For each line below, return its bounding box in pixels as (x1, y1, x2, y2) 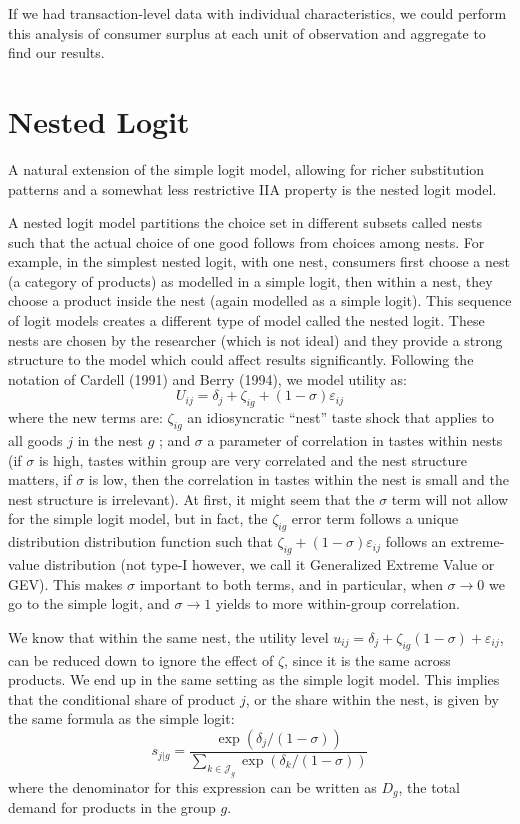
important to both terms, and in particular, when (139, 573, 443, 594)
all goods (8, 430, 63, 451)
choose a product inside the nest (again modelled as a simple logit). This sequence (8, 290, 512, 311)
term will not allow (391, 488, 509, 509)
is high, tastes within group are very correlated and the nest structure (38, 449, 468, 470)
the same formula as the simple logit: (8, 708, 235, 729)
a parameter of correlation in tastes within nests (207, 430, 503, 451)
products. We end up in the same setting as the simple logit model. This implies (8, 669, 500, 690)
